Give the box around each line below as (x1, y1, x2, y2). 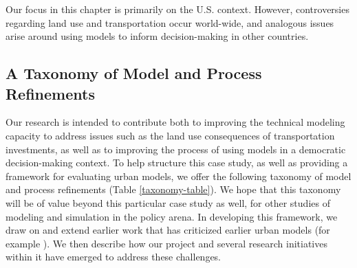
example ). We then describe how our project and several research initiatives (6, 236, 327, 250)
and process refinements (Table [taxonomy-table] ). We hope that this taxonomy (6, 182, 341, 197)
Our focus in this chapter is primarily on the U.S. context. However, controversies (6, 2, 349, 16)
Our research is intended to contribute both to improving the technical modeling (6, 115, 345, 129)
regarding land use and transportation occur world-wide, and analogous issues (6, 15, 334, 30)
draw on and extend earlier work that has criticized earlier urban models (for (6, 223, 330, 237)
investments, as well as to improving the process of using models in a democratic (6, 142, 346, 156)
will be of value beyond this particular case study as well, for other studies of (6, 195, 330, 210)
